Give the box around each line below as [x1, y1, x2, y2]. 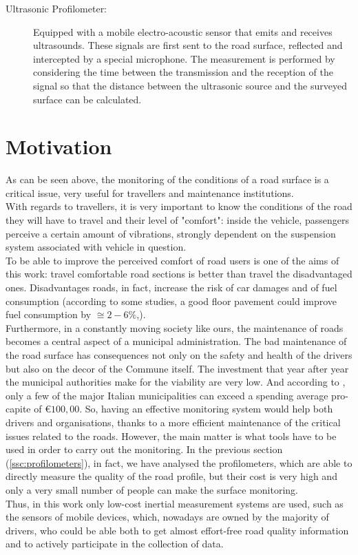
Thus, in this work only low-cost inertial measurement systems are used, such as [6, 496, 344, 510]
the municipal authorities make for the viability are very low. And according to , [6, 375, 346, 389]
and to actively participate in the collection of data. [6, 536, 224, 551]
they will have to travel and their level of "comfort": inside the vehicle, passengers [6, 213, 349, 227]
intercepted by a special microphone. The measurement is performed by [33, 51, 335, 65]
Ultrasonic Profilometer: [6, 1, 107, 15]
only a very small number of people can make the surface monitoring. [6, 482, 298, 496]
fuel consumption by [6, 307, 92, 322]
